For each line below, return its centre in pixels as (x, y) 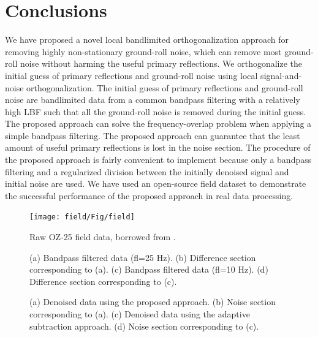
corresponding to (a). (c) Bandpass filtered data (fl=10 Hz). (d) (149, 269)
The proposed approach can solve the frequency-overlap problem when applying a (158, 123)
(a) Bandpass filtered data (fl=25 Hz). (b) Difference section (143, 257)
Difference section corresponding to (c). (103, 281)
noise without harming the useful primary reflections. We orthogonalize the (161, 63)
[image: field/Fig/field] (82, 217)
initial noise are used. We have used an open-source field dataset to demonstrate (156, 184)
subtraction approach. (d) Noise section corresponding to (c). (144, 326)
